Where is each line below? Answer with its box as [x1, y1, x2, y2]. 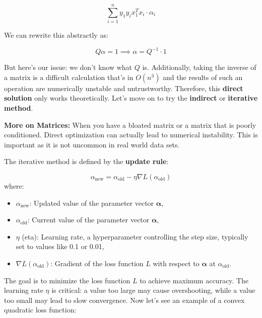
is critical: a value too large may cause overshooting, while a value [51, 285, 255, 295]
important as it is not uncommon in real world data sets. [4, 139, 180, 149]
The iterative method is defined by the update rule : [4, 156, 169, 167]
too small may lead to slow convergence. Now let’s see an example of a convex [4, 294, 245, 305]
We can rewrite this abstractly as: [4, 30, 108, 40]
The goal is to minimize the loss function [4, 275, 130, 285]
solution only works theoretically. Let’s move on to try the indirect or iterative [4, 93, 258, 103]
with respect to [153, 258, 200, 268]
